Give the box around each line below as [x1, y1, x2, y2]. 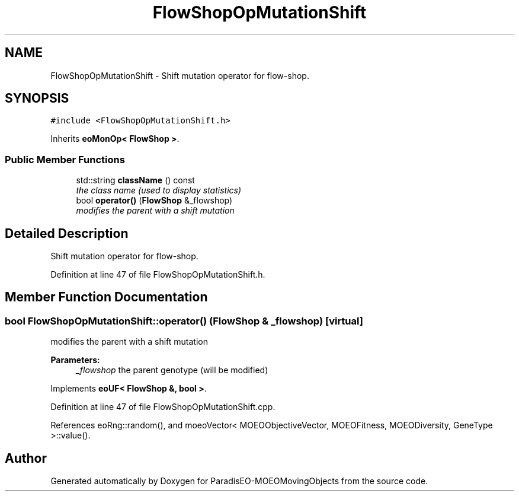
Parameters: [50, 355, 100, 365]
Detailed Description [5, 225, 129, 241]
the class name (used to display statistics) [76, 185, 242, 196]
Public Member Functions [5, 153, 125, 166]
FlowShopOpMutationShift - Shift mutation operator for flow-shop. [50, 70, 309, 81]
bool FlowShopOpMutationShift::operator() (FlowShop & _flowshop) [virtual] [5, 314, 363, 327]
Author [5, 450, 47, 466]
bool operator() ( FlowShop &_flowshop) [76, 195, 233, 206]
